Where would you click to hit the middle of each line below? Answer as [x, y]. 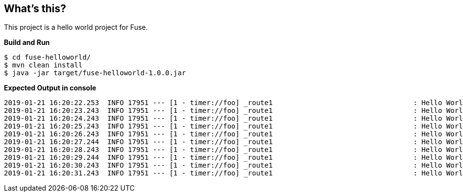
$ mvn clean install [43, 65]
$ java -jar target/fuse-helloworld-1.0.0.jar [95, 73]
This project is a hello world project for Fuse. [76, 27]
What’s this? [35, 9]
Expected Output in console [50, 88]
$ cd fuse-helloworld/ [48, 57]
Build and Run [27, 43]
